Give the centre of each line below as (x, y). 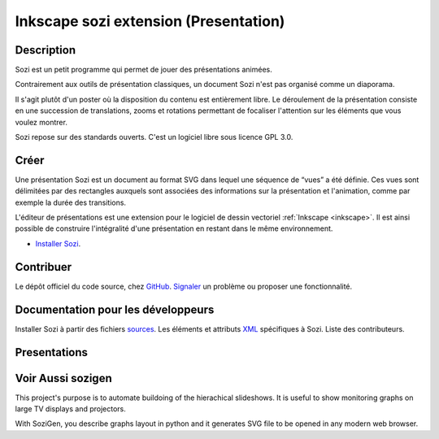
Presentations (52, 352)
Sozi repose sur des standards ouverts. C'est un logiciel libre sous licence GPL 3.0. (154, 137)
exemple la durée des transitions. (70, 202)
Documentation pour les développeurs (115, 309)
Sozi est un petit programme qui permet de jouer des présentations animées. (143, 70)
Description (46, 50)
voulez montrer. (41, 122)
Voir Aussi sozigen (64, 378)
